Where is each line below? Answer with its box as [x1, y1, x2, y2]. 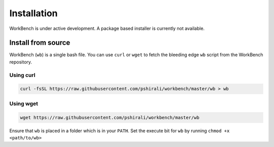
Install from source [9, 39, 71, 47]
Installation [9, 8, 58, 19]
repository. [9, 59, 32, 65]
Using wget [9, 100, 38, 107]
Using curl [9, 71, 36, 79]
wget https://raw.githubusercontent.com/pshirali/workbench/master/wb [20, 115, 200, 120]
